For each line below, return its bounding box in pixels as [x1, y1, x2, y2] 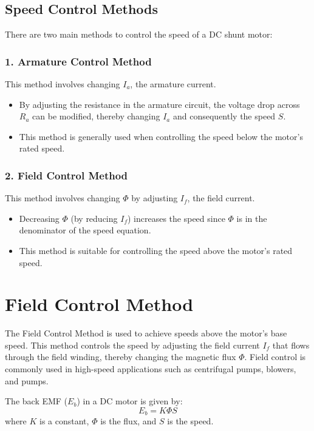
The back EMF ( [5, 395, 68, 407]
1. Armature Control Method [5, 53, 152, 68]
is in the [236, 212, 267, 224]
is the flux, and [100, 415, 157, 427]
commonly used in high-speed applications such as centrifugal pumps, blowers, [5, 363, 296, 375]
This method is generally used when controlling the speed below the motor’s [19, 130, 303, 142]
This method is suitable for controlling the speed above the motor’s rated [19, 244, 293, 256]
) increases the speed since [127, 212, 225, 224]
